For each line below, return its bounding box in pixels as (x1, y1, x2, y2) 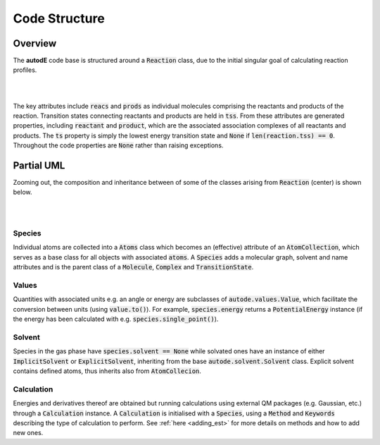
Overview (13, 37, 57, 49)
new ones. (13, 429, 44, 437)
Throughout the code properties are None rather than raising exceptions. (13, 141, 224, 150)
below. (13, 188, 32, 197)
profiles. (13, 66, 37, 74)
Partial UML (13, 159, 65, 171)
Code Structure (13, 11, 105, 26)
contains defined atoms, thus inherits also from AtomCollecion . (13, 367, 202, 375)
